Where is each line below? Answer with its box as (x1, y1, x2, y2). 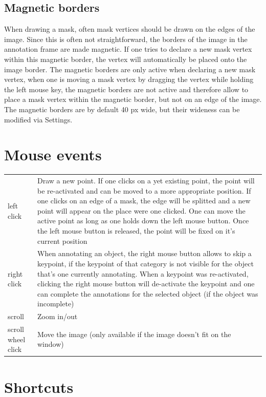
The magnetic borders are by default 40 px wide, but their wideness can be (4, 103, 240, 114)
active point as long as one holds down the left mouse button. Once (37, 215, 249, 226)
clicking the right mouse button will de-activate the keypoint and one (37, 278, 255, 289)
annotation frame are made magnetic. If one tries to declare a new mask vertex (4, 44, 252, 54)
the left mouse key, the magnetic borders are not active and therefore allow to (4, 83, 249, 94)
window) (37, 339, 64, 349)
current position (37, 235, 87, 246)
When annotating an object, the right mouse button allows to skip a (37, 248, 252, 259)
